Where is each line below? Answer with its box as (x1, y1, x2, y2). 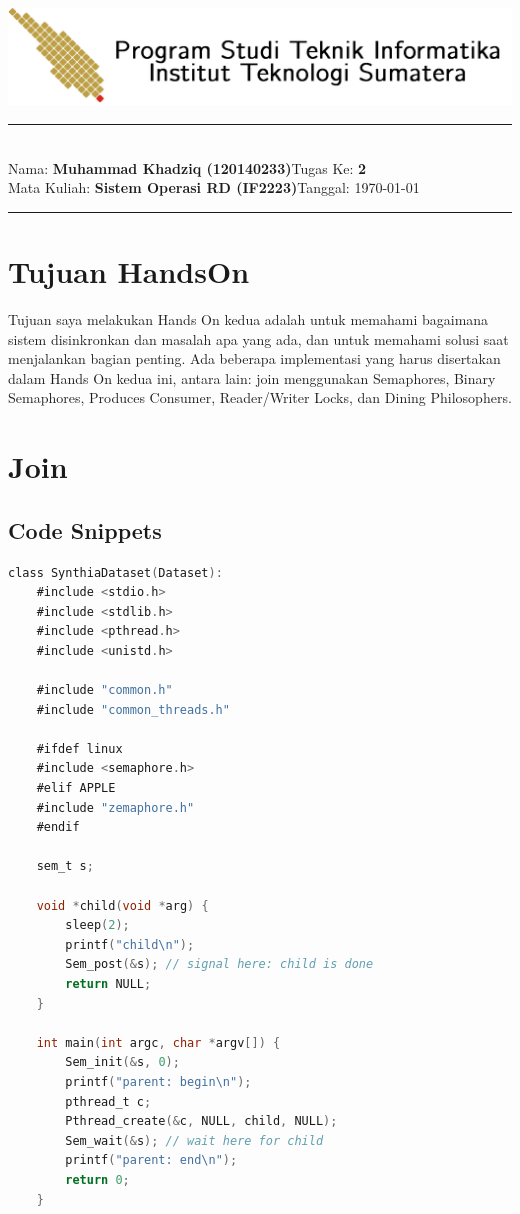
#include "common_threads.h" (36, 702, 230, 717)
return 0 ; (65, 1172, 130, 1187)
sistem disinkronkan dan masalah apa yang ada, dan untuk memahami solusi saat (8, 328, 509, 349)
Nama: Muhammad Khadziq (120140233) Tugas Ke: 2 (8, 157, 367, 178)
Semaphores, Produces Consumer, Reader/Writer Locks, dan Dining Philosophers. (8, 387, 512, 408)
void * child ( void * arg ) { (36, 898, 209, 913)
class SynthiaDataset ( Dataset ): (8, 565, 223, 580)
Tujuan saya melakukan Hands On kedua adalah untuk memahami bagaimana (8, 308, 489, 329)
